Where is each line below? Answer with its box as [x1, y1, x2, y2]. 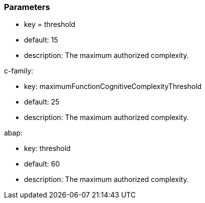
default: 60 [24, 159, 60, 168]
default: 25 [24, 97, 59, 106]
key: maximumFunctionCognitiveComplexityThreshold [24, 82, 202, 91]
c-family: [4, 66, 33, 75]
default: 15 [24, 35, 58, 44]
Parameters [4, 2, 50, 12]
